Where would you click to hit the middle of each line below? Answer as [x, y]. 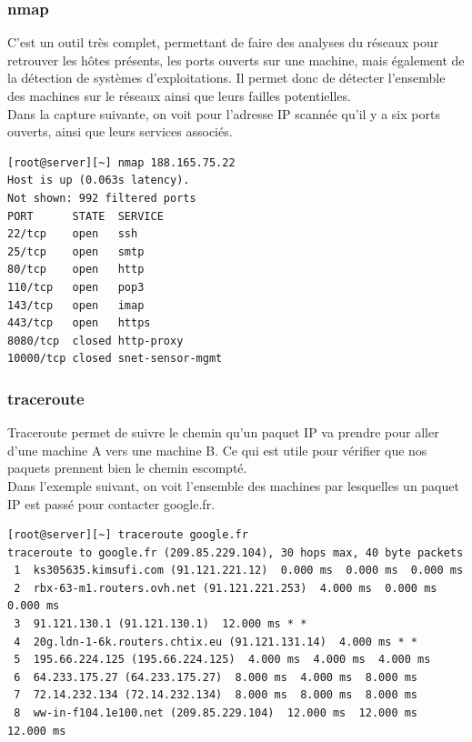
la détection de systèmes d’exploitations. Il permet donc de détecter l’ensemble [226, 78]
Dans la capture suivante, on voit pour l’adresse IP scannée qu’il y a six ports [224, 113]
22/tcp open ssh [73, 234]
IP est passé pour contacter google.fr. [111, 503]
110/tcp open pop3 [76, 287]
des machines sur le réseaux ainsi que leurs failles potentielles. [179, 95]
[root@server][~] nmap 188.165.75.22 [121, 162]
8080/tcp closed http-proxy [95, 341]
